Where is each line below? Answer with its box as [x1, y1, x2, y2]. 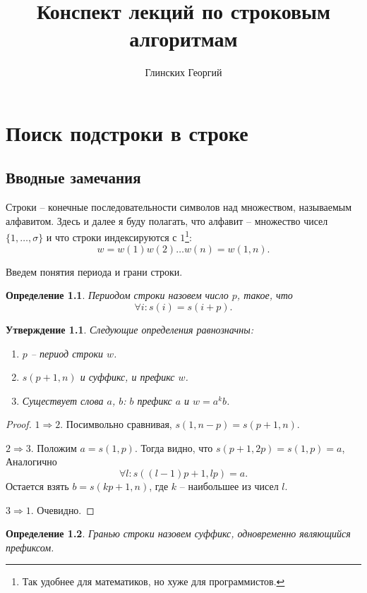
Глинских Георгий [145, 65, 222, 80]
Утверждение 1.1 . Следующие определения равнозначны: [6, 322, 254, 336]
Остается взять [6, 479, 69, 494]
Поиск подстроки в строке [6, 118, 248, 147]
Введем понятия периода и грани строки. [6, 264, 183, 279]
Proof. [6, 417, 32, 432]
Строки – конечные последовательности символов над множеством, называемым [6, 200, 352, 214]
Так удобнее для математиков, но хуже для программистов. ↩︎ [22, 574, 285, 589]
